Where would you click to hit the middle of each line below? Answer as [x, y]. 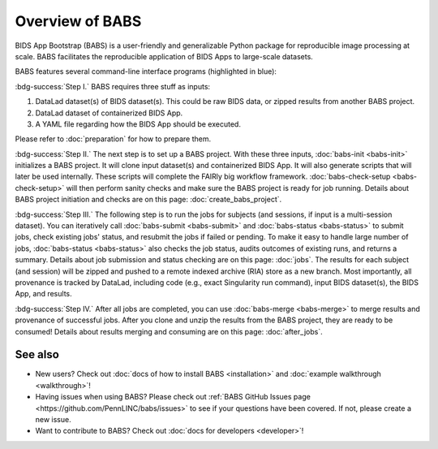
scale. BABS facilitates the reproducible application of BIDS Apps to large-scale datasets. [164, 56]
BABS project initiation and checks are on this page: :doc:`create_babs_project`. [148, 200]
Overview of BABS [78, 21]
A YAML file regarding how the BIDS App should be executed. [138, 124]
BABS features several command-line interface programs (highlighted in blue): [146, 71]
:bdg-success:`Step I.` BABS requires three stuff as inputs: [113, 86]
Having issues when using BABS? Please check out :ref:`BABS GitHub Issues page [173, 397]
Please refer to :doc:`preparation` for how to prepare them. [113, 139]
